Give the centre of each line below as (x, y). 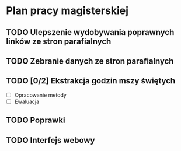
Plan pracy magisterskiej (67, 11)
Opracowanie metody (41, 95)
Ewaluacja (27, 101)
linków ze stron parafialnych (59, 41)
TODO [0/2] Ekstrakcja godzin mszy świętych (91, 81)
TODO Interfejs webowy (51, 140)
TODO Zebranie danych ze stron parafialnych (90, 61)
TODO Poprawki (36, 120)
